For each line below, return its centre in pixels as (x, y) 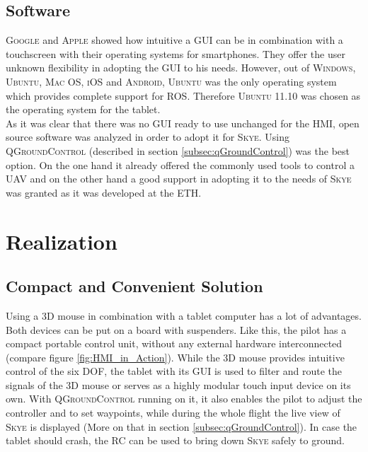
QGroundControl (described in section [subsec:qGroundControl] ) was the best (178, 150)
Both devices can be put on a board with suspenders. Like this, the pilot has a (176, 329)
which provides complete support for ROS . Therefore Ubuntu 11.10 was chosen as (183, 95)
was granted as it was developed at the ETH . (104, 192)
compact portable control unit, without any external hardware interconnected (174, 343)
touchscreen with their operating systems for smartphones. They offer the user (176, 53)
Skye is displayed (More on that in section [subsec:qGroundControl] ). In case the (182, 426)
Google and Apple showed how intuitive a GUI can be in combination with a (174, 40)
